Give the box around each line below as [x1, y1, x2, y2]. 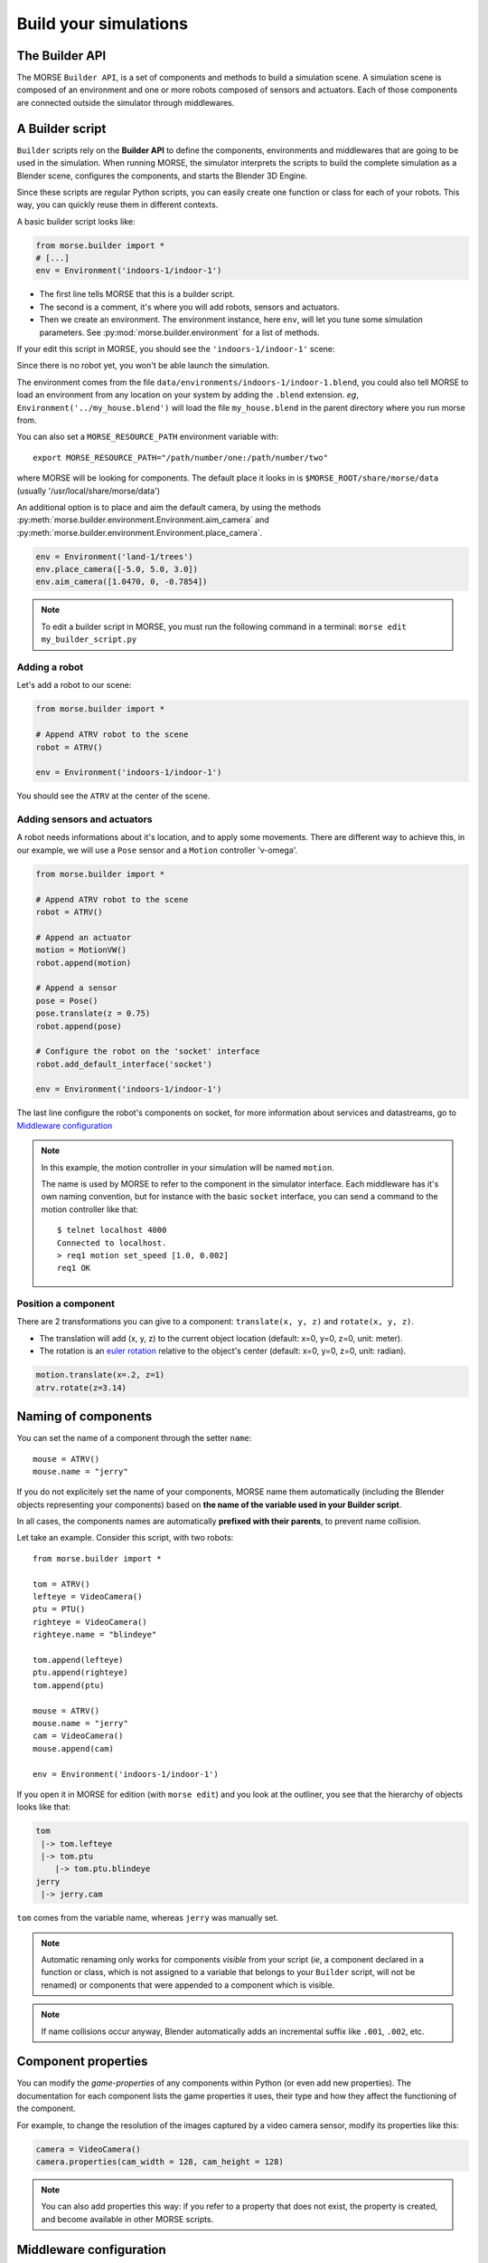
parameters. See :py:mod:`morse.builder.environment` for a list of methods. [39, 327, 320, 338]
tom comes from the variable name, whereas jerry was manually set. [16, 1913, 279, 1924]
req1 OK [57, 1263, 91, 1274]
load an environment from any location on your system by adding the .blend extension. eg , [16, 389, 359, 400]
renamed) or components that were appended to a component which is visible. [41, 1979, 335, 1991]
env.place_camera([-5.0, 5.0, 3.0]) [35, 564, 199, 575]
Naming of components [16, 1408, 153, 1425]
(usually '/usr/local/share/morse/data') [16, 485, 161, 496]
